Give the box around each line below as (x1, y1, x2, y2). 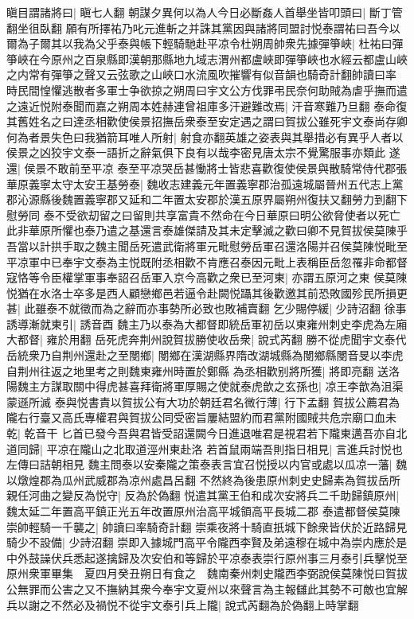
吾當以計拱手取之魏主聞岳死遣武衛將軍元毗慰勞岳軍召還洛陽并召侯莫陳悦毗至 (6, 237, 408, 254)
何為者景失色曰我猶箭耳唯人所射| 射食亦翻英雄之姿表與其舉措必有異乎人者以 (6, 128, 404, 145)
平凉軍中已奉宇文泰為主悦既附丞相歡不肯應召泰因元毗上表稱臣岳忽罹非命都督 (6, 253, 408, 270)
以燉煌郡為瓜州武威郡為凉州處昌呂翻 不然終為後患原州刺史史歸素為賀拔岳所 (6, 471, 400, 488)
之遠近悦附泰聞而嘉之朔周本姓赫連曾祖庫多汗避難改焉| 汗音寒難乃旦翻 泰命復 (6, 97, 408, 114)
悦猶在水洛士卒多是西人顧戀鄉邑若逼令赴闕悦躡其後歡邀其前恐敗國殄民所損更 (6, 284, 408, 301)
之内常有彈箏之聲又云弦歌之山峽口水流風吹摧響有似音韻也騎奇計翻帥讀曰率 (6, 66, 396, 83)
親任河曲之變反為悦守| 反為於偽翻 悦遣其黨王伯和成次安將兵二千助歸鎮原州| (6, 487, 400, 504)
